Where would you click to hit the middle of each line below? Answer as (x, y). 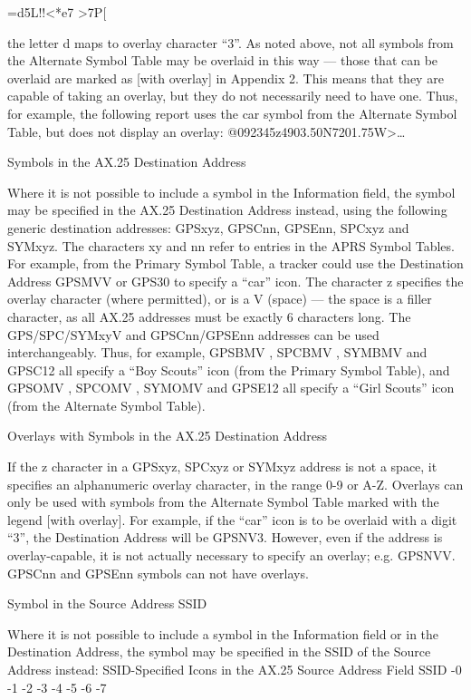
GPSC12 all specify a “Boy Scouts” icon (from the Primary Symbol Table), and (229, 369)
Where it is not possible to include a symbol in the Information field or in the (223, 633)
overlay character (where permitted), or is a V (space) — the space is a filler (220, 299)
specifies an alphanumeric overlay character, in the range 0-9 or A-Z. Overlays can (235, 484)
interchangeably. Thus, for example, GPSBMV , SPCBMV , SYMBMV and (217, 352)
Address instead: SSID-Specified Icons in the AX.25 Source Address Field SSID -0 (235, 669)
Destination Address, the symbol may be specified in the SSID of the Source (219, 651)
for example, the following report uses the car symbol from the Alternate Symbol (232, 113)
